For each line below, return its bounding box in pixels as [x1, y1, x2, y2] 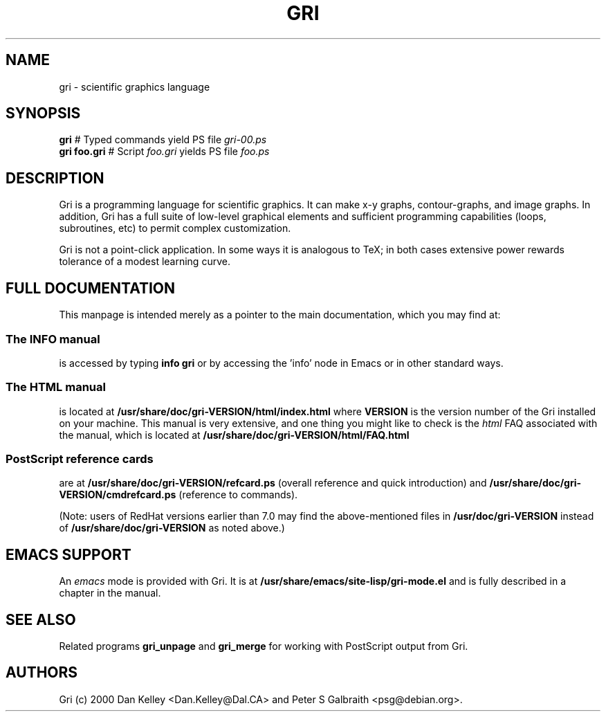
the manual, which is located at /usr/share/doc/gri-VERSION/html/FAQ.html [59, 428, 410, 441]
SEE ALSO [6, 610, 76, 628]
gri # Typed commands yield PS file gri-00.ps [59, 134, 267, 146]
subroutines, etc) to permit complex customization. [59, 222, 291, 235]
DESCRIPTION [6, 169, 104, 187]
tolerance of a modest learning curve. [59, 255, 230, 268]
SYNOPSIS [6, 105, 81, 122]
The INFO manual [6, 332, 100, 346]
